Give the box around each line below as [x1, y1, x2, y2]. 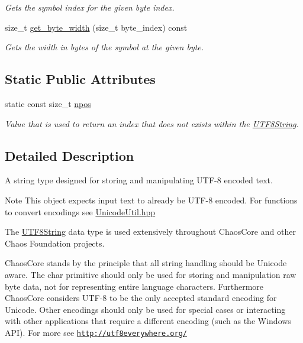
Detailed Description [5, 146, 134, 164]
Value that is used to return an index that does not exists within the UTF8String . [5, 117, 299, 130]
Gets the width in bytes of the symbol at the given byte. [5, 41, 204, 53]
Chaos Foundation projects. [5, 237, 105, 249]
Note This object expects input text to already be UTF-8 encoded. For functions [5, 193, 298, 206]
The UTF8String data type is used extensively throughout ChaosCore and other [5, 225, 296, 238]
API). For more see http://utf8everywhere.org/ [5, 326, 187, 338]
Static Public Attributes [5, 70, 156, 88]
